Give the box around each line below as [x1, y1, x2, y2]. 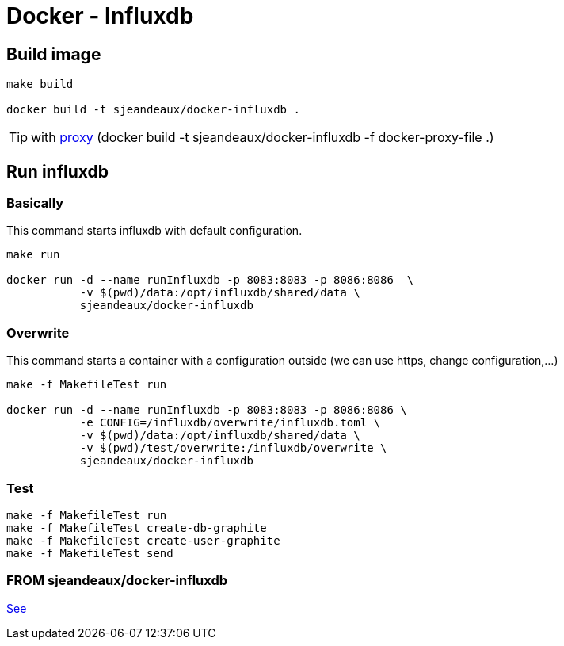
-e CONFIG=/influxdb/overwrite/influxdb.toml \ [79, 416, 381, 430]
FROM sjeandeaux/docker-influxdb [6, 572, 228, 589]
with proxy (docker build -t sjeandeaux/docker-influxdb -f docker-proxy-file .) [31, 129, 494, 146]
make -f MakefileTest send [6, 546, 173, 560]
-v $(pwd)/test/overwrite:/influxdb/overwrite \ [79, 441, 387, 455]
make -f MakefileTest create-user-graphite [6, 533, 280, 547]
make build [6, 78, 74, 91]
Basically [6, 195, 64, 212]
